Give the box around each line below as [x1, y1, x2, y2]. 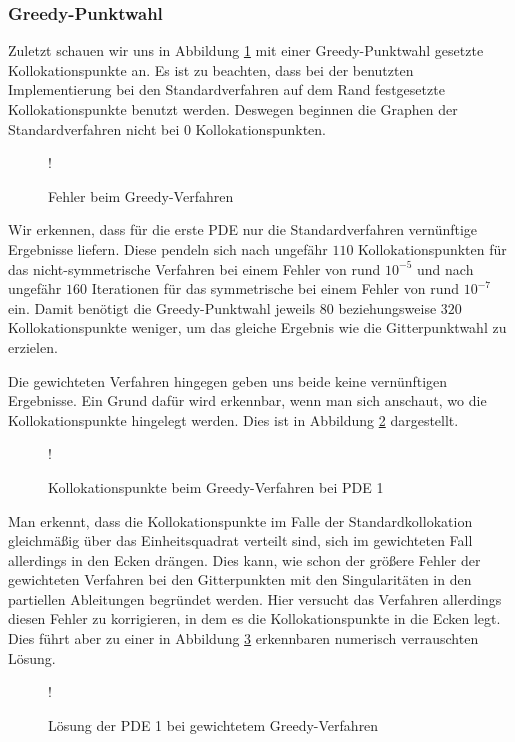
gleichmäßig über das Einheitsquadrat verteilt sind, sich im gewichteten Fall [8, 530, 473, 551]
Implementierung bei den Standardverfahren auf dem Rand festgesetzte [8, 79, 445, 100]
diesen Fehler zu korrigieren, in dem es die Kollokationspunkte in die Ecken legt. [8, 608, 501, 629]
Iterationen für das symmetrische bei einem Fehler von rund [91, 278, 460, 299]
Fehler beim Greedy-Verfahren [48, 185, 234, 206]
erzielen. [8, 336, 58, 357]
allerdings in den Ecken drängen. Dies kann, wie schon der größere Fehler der [8, 549, 481, 570]
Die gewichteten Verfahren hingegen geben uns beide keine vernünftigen [8, 370, 448, 391]
